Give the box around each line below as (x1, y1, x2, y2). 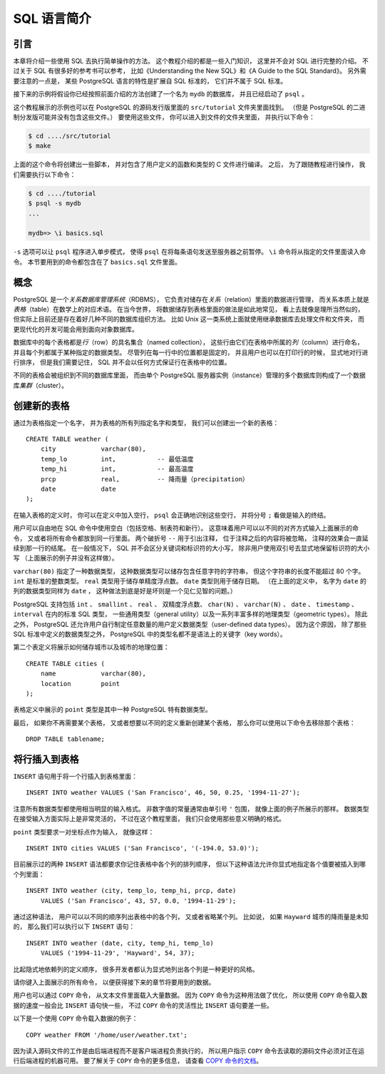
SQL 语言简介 (13, 11, 92, 26)
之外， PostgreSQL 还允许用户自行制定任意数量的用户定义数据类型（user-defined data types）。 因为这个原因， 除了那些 (13, 620, 367, 628)
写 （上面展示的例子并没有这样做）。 (13, 553, 118, 563)
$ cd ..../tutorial (28, 189, 96, 198)
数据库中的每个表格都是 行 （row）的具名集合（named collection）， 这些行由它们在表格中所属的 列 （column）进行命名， (13, 338, 364, 347)
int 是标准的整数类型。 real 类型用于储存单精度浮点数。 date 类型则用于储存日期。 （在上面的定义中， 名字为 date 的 (13, 577, 366, 585)
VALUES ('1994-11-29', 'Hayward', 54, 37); (40, 949, 195, 957)
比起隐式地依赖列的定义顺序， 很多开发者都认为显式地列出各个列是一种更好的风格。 (13, 965, 259, 973)
